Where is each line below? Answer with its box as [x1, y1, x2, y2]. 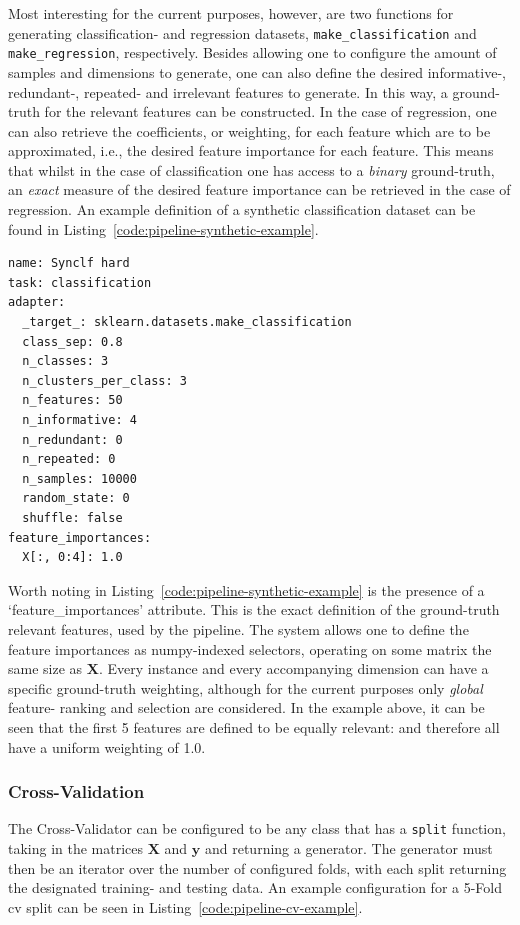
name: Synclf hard [8, 256, 130, 271]
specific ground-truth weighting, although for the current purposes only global [8, 677, 483, 698]
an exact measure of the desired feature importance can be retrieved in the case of [8, 179, 511, 200]
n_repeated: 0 [22, 452, 116, 467]
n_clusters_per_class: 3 [22, 373, 187, 388]
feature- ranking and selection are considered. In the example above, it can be [8, 697, 485, 718]
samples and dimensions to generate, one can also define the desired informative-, [8, 61, 506, 82]
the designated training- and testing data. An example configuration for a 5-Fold [8, 877, 503, 898]
